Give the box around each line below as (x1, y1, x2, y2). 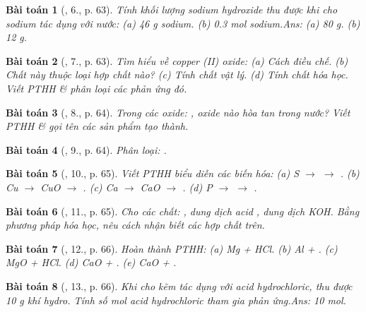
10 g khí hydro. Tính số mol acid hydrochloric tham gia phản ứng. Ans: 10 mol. (6, 292, 346, 307)
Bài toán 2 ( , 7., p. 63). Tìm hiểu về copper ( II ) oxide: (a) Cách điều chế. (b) (6, 53, 348, 68)
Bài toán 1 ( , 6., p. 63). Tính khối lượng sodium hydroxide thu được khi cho (6, 2, 338, 16)
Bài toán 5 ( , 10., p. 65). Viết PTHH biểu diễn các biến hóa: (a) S (6, 166, 300, 181)
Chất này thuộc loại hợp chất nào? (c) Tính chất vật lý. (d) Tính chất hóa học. (6, 67, 348, 82)
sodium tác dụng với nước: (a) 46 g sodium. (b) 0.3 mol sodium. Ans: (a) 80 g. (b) (6, 16, 360, 30)
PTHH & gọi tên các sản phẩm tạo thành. (6, 119, 189, 133)
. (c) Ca (83, 179, 118, 194)
